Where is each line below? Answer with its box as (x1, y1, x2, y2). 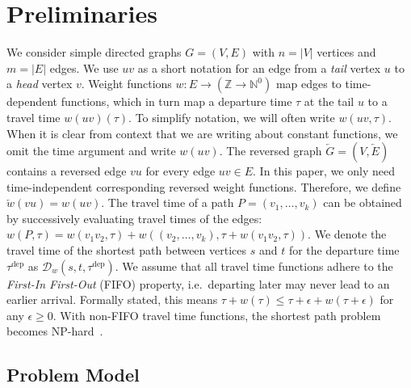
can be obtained (323, 194, 402, 211)
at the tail (304, 93, 354, 110)
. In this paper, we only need (253, 162, 395, 179)
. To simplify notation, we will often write (128, 108, 335, 125)
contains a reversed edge (6, 162, 127, 179)
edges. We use (49, 59, 119, 76)
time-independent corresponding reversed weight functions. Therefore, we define (6, 178, 401, 195)
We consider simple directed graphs (6, 44, 182, 61)
